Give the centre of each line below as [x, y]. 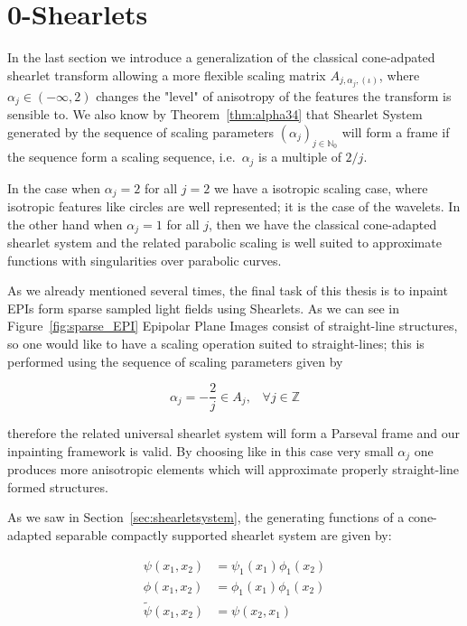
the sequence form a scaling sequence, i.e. [121, 157]
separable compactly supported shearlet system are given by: [224, 535]
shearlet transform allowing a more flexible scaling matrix [167, 75]
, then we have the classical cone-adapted [323, 224]
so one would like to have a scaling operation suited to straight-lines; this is [216, 343]
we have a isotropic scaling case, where [321, 187]
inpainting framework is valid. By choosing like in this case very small [201, 450]
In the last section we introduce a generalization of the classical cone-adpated [221, 57]
